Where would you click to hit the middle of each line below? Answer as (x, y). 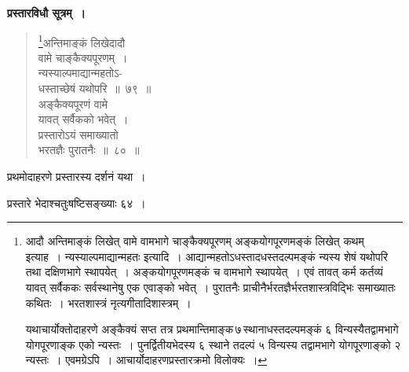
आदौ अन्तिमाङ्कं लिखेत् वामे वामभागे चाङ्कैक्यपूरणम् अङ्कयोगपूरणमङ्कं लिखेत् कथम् (195, 241)
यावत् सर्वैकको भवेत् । (83, 119)
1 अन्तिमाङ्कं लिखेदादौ (82, 41)
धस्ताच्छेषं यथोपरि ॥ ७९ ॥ (95, 88)
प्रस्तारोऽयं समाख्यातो (78, 134)
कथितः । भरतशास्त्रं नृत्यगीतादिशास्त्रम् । (108, 302)
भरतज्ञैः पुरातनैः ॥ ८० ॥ (89, 150)
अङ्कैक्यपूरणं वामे (73, 103)
